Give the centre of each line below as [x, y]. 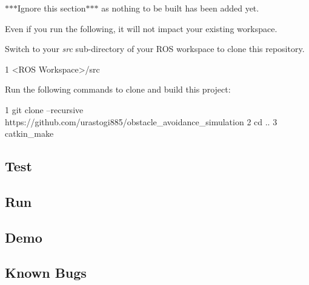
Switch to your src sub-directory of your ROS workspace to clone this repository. [155, 49]
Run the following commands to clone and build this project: [118, 89]
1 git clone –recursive [44, 109]
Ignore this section [52, 8]
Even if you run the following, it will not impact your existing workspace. [141, 28]
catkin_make [29, 133]
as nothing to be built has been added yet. [180, 8]
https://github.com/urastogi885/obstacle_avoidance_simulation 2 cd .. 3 [141, 121]
